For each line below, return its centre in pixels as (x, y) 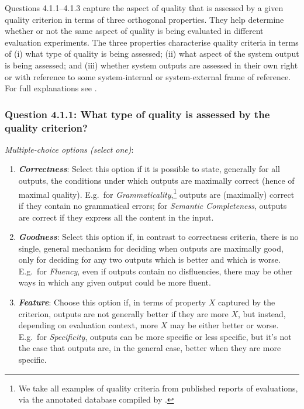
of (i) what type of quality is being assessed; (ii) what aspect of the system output (152, 54)
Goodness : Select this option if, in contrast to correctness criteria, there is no (158, 237)
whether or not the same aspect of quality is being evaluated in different (134, 31)
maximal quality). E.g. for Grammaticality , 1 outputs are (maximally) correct (156, 193)
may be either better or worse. (224, 325)
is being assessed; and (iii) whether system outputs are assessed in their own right (151, 65)
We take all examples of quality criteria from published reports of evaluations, (158, 388)
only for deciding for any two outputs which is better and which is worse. (149, 260)
